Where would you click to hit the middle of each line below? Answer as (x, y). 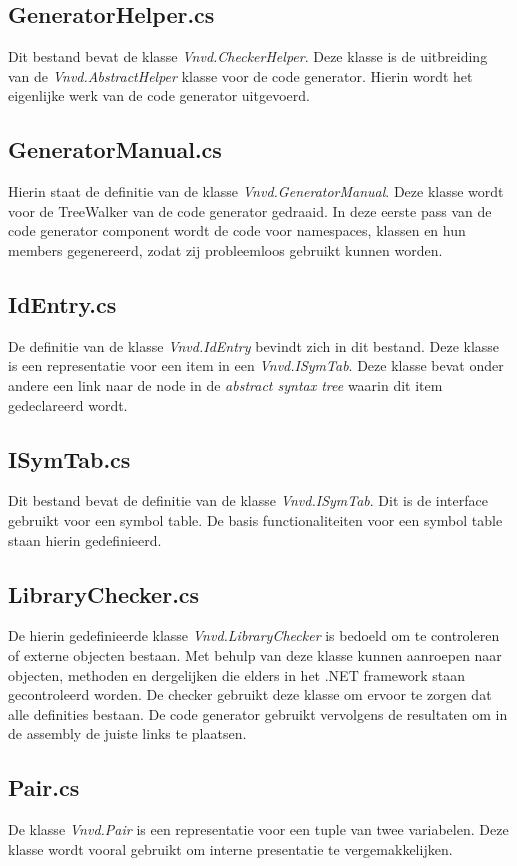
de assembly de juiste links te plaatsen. (127, 733)
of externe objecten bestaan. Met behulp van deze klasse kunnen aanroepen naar (255, 654)
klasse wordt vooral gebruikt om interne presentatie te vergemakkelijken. (230, 848)
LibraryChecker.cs (104, 593)
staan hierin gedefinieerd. (85, 539)
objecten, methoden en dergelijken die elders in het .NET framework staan (237, 674)
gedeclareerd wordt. (68, 404)
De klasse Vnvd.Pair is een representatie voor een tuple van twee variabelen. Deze (258, 829)
